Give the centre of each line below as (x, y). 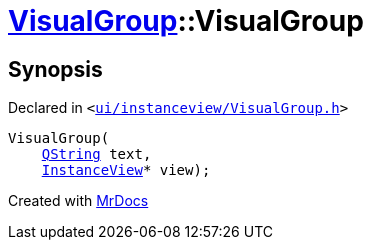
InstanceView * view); (126, 170)
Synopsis (55, 69)
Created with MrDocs (78, 201)
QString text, (96, 154)
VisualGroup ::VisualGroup (186, 21)
